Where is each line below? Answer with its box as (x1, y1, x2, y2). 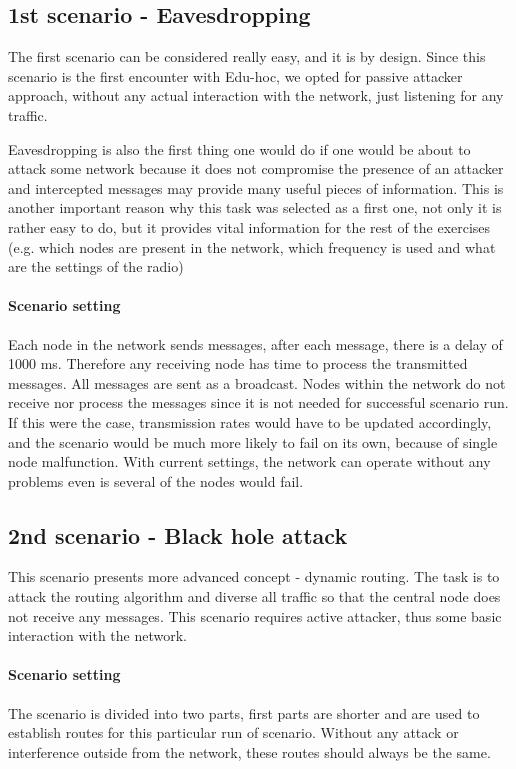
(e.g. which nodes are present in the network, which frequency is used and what (8, 236, 496, 257)
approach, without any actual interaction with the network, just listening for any (8, 85, 504, 106)
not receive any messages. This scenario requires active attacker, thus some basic (8, 605, 502, 626)
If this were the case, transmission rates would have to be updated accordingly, (8, 411, 492, 432)
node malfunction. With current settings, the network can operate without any (8, 451, 491, 472)
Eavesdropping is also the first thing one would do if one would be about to (8, 138, 471, 159)
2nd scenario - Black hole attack (8, 519, 348, 550)
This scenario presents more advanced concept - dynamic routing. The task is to (8, 566, 500, 587)
